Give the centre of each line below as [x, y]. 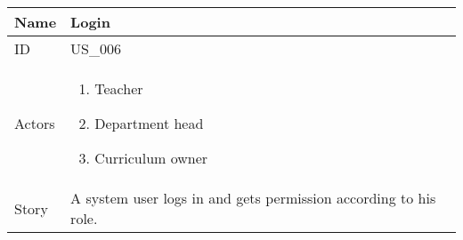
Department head [149, 123]
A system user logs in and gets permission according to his [253, 198]
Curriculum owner [151, 158]
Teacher [119, 88]
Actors [35, 123]
